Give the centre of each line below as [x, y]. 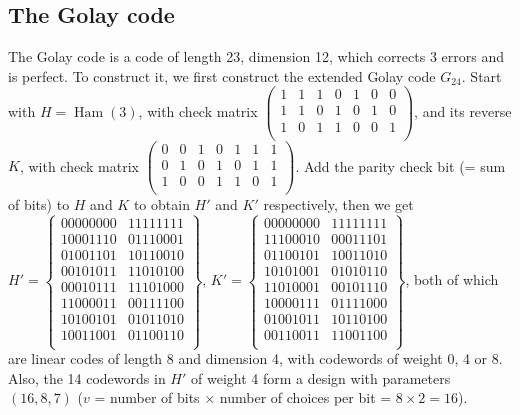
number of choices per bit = [305, 397]
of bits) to [39, 203]
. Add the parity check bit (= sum [400, 165]
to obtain [161, 203]
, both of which [452, 279]
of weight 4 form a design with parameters [321, 377]
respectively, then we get [338, 203]
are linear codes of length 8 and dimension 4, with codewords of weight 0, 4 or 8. [255, 358]
